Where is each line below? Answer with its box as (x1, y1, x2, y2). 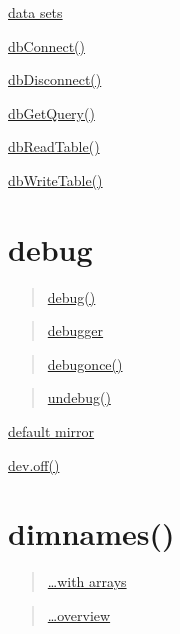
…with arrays (47, 571, 127, 592)
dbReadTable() (8, 136, 100, 157)
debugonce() (47, 353, 123, 374)
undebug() (47, 387, 111, 408)
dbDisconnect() (8, 69, 102, 90)
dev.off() (8, 454, 60, 475)
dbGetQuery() (8, 102, 95, 123)
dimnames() (8, 513, 175, 554)
